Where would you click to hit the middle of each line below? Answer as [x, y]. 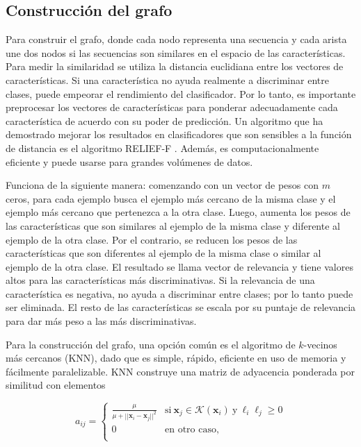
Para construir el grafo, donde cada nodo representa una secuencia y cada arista [176, 39]
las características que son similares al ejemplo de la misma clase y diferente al [173, 225]
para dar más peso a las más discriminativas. [101, 321]
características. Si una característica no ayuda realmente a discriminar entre [167, 79]
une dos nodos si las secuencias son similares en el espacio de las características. [176, 52]
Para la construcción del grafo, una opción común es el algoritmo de [151, 344]
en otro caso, [192, 430]
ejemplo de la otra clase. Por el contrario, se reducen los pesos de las [152, 239]
